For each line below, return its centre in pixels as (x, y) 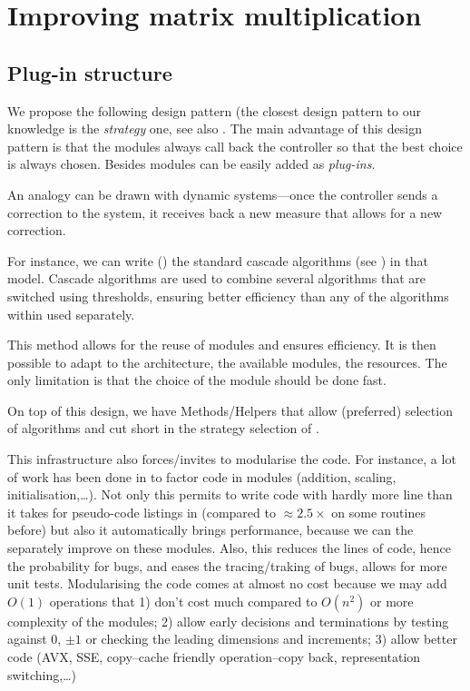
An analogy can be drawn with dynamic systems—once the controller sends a (223, 194)
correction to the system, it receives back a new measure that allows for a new (225, 212)
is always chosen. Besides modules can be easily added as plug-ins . (191, 164)
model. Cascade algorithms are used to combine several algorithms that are (216, 278)
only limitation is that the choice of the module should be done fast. (197, 380)
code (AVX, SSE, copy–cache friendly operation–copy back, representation (214, 657)
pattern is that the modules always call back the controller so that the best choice (235, 146)
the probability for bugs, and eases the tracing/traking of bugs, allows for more (227, 565)
